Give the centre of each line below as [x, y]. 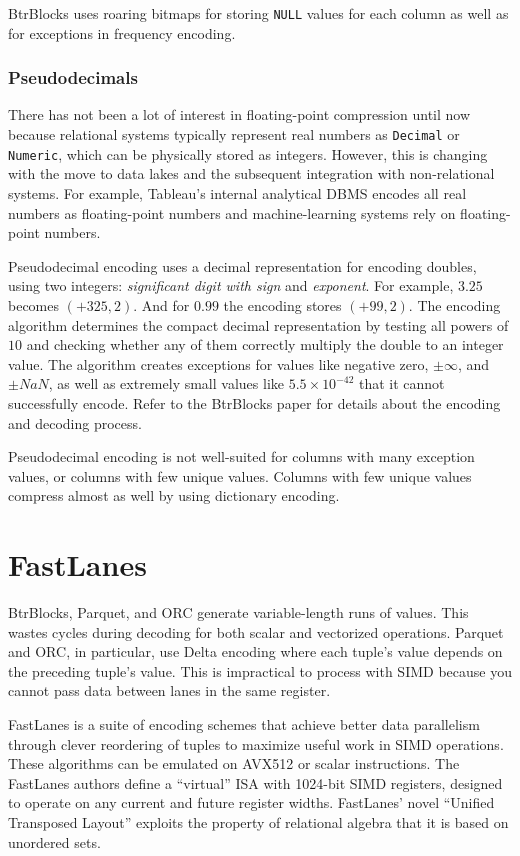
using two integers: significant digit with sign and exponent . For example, [231, 285]
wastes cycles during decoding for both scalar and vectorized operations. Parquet [256, 631]
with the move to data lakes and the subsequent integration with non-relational [251, 173]
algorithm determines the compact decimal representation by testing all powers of [258, 324]
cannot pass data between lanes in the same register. [169, 690]
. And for [161, 304]
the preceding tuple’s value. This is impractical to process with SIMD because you [260, 670]
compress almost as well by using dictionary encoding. [174, 495]
